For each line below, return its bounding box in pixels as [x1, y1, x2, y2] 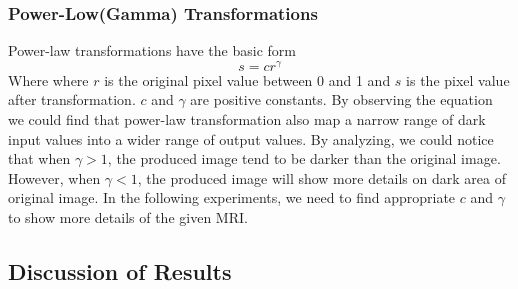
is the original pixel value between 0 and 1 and [104, 69, 391, 90]
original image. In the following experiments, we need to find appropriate [8, 187, 456, 208]
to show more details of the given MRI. [8, 207, 248, 228]
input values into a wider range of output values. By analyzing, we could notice [8, 128, 494, 149]
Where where [8, 69, 89, 90]
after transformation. [8, 89, 136, 110]
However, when [8, 167, 101, 188]
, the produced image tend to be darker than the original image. [107, 148, 501, 169]
